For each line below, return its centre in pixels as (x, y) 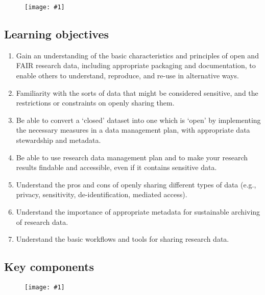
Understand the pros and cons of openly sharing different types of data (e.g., (136, 184)
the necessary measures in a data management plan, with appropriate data (133, 130)
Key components (49, 267)
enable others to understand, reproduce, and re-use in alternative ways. (127, 76)
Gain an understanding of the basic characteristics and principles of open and (137, 55)
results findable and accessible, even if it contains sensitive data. (116, 167)
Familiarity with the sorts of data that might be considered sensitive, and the (137, 92)
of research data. (42, 222)
